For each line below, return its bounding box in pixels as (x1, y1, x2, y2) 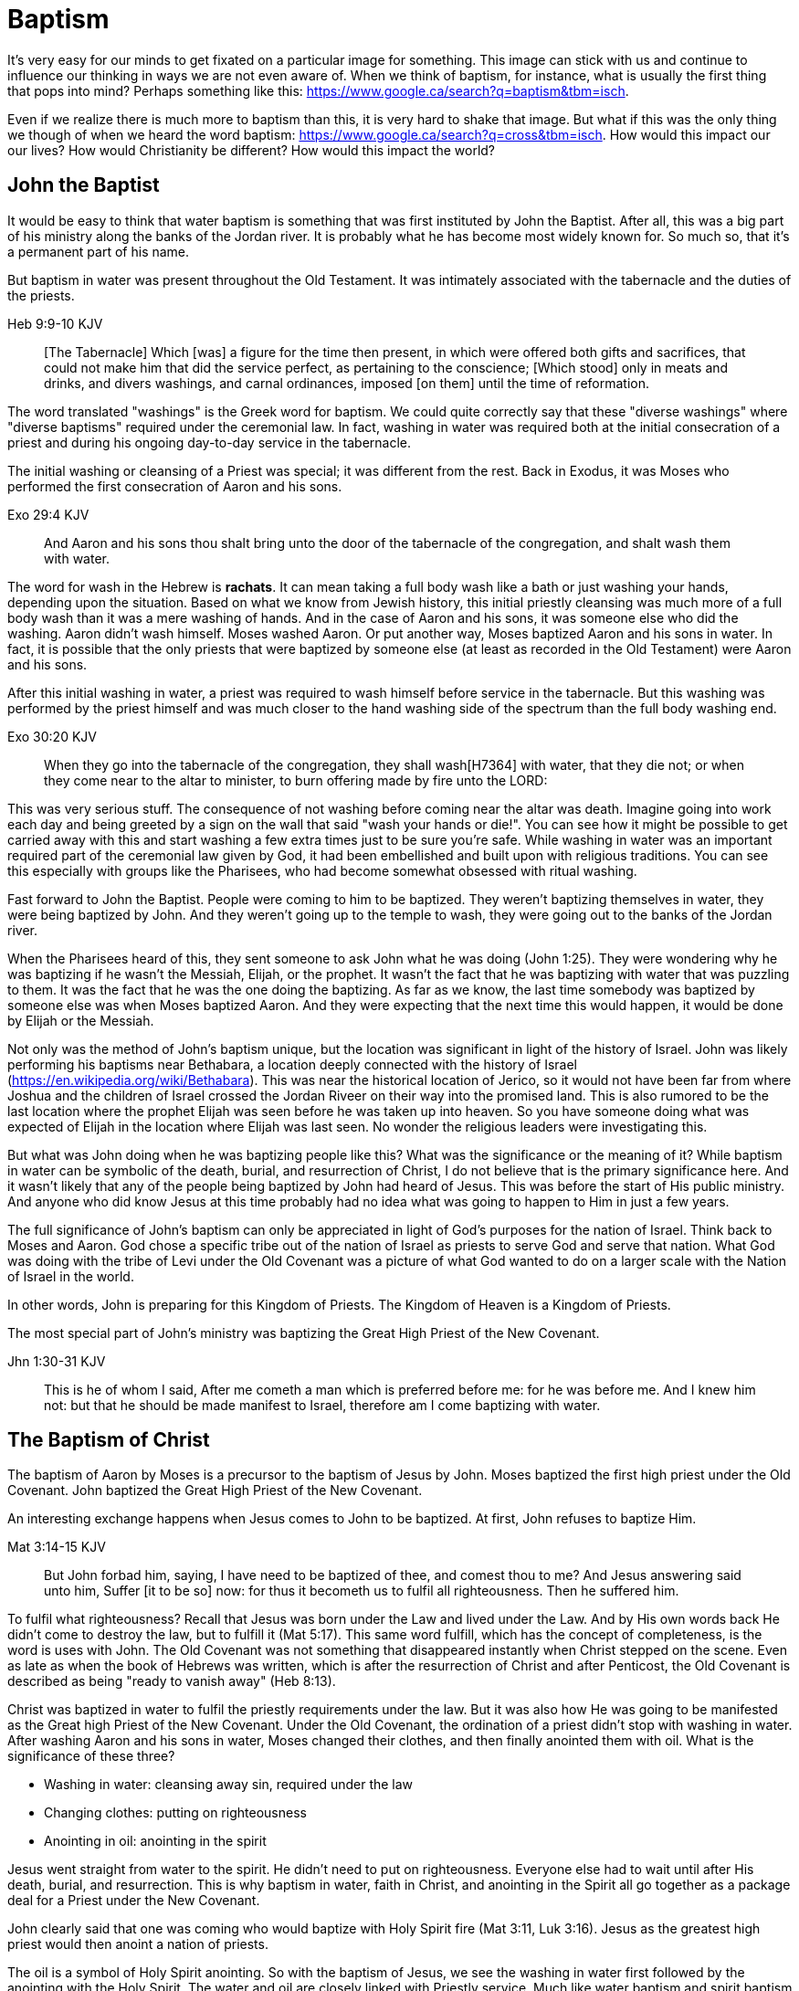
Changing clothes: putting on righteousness (44, 1805, 307, 1821)
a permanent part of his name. (7, 243, 190, 259)
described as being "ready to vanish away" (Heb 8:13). (7, 1673, 336, 1690)
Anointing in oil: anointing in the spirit (44, 1833, 267, 1849)
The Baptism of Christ (7, 1428, 210, 1452)
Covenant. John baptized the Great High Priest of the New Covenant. (7, 1482, 423, 1499)
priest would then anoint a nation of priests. (7, 1936, 268, 1953)
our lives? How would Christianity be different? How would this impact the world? (7, 142, 496, 158)
